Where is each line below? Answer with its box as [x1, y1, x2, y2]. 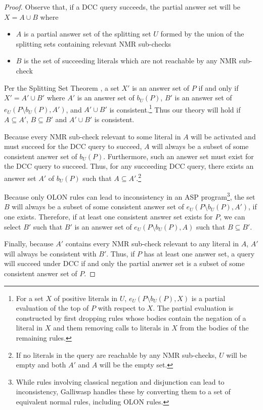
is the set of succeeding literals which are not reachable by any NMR [24, 55, 237, 66]
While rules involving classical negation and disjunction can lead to [16, 376, 225, 387]
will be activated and [191, 131, 256, 141]
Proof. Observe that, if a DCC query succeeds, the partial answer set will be [4, 2, 240, 12]
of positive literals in [54, 292, 118, 303]
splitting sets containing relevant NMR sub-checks [16, 38, 171, 49]
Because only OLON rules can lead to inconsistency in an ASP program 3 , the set [4, 190, 255, 202]
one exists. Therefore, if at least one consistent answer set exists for [4, 211, 213, 222]
